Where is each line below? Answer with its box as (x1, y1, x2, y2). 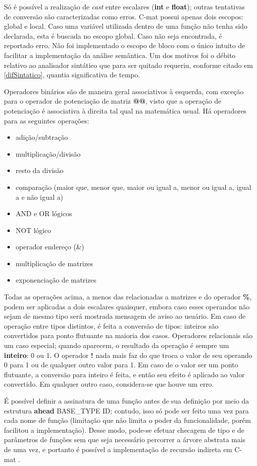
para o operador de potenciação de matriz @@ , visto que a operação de (4, 96, 221, 106)
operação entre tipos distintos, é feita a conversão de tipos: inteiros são (4, 320, 219, 331)
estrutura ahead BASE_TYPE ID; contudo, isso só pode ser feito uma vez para (4, 405, 249, 415)
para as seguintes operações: (4, 115, 89, 125)
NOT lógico (15, 225, 51, 235)
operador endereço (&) (15, 241, 84, 252)
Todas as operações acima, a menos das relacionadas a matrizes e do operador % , (4, 291, 252, 302)
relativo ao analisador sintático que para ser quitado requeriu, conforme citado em (4, 59, 253, 70)
